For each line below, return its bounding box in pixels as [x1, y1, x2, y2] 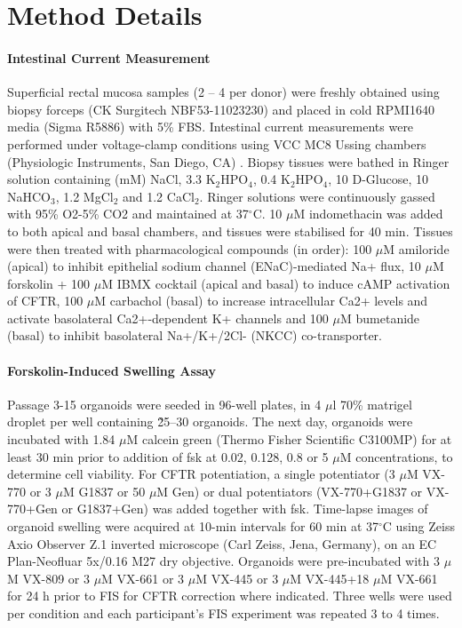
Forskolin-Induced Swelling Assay [7, 361, 216, 379]
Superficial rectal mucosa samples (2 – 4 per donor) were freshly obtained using [7, 83, 440, 101]
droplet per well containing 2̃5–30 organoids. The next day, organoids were [7, 412, 413, 431]
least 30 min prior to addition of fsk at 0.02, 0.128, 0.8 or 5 [7, 447, 329, 465]
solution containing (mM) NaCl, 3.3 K [7, 170, 216, 188]
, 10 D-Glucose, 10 [328, 170, 428, 188]
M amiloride [383, 239, 450, 258]
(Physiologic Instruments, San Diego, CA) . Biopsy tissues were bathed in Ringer [7, 152, 450, 171]
